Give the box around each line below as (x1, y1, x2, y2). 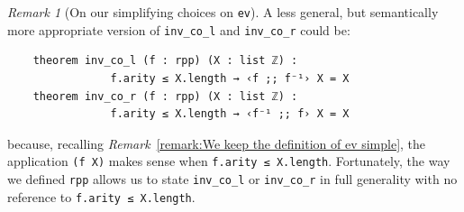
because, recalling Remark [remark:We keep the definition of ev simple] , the (7, 134, 426, 152)
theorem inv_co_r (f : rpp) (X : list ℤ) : (32, 89, 298, 103)
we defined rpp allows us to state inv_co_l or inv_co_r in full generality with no (7, 169, 458, 188)
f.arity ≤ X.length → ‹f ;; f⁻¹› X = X (110, 71, 350, 85)
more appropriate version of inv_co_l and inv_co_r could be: (7, 20, 350, 39)
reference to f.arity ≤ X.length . (7, 187, 196, 206)
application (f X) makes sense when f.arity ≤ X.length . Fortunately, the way (7, 152, 450, 171)
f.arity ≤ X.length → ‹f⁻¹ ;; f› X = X (110, 107, 350, 121)
